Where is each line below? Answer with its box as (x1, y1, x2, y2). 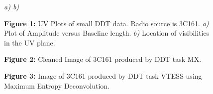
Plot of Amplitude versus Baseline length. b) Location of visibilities (4, 28, 210, 38)
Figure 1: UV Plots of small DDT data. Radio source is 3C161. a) (4, 18, 209, 28)
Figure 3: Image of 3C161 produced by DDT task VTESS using (4, 70, 202, 81)
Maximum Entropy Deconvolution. (4, 80, 110, 91)
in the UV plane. (4, 37, 55, 47)
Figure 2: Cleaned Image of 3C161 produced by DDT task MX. (4, 54, 202, 64)
